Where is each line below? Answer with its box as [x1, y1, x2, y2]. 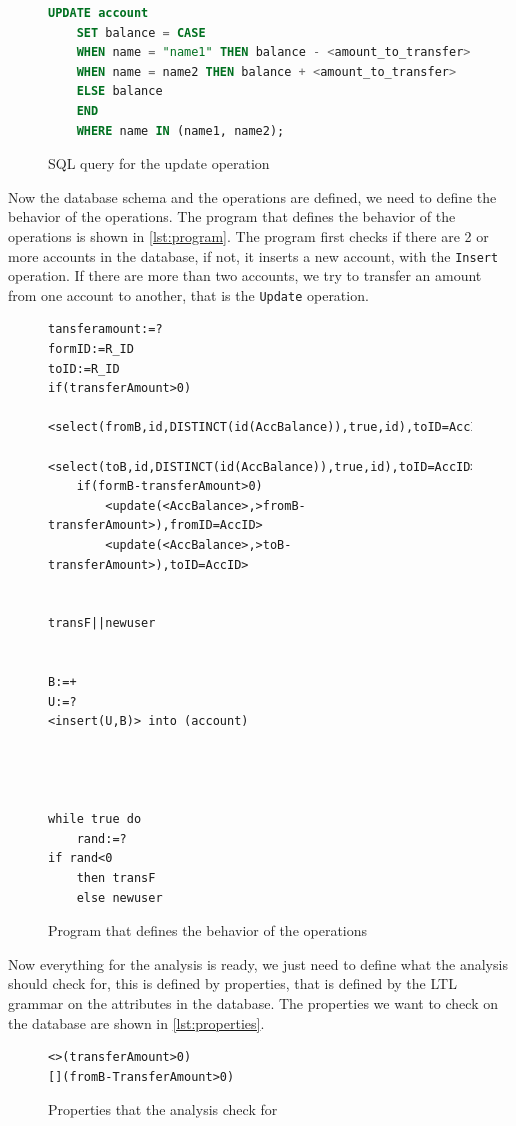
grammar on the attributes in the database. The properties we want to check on [8, 993, 498, 1014]
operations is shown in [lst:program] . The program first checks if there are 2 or [8, 225, 489, 246]
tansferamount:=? [48, 322, 163, 337]
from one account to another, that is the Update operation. [8, 284, 369, 305]
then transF [76, 871, 156, 886]
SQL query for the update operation [48, 153, 270, 174]
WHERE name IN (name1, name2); [76, 123, 285, 138]
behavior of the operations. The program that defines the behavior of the [8, 206, 456, 227]
